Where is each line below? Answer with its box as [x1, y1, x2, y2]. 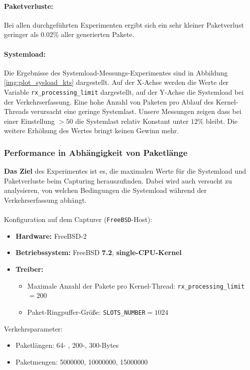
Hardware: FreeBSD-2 [15, 230, 87, 241]
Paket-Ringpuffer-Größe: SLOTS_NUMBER [27, 306, 146, 317]
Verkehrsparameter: [4, 323, 63, 333]
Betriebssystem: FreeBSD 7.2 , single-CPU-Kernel [15, 247, 182, 258]
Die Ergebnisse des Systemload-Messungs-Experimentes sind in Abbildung [4, 67, 228, 77]
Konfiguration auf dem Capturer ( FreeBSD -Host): [4, 214, 153, 224]
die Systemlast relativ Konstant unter [75, 115, 189, 126]
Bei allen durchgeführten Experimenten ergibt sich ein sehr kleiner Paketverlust [4, 19, 244, 30]
